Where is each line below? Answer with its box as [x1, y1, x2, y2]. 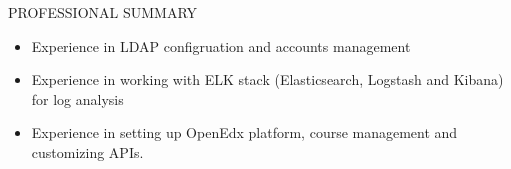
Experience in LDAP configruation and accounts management [31, 35, 411, 56]
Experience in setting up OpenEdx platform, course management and [31, 122, 458, 143]
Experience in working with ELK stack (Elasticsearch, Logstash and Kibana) [31, 69, 504, 90]
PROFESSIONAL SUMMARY [8, 2, 198, 22]
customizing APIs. [31, 141, 144, 162]
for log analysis [31, 88, 124, 109]
